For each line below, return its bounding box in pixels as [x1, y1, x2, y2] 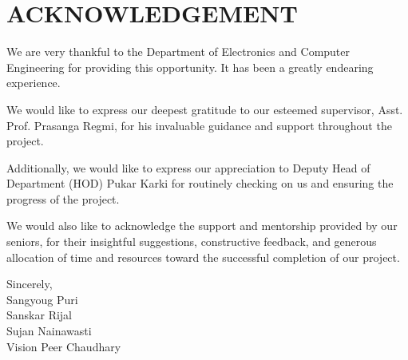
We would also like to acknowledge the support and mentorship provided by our [6, 217, 398, 234]
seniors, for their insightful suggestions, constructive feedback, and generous [6, 233, 377, 250]
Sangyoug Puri [6, 291, 78, 307]
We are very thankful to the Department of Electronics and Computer [6, 43, 351, 60]
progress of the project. [6, 190, 120, 207]
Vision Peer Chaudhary [6, 338, 121, 354]
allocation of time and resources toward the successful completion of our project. [6, 248, 400, 265]
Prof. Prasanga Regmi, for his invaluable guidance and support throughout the [6, 117, 392, 133]
